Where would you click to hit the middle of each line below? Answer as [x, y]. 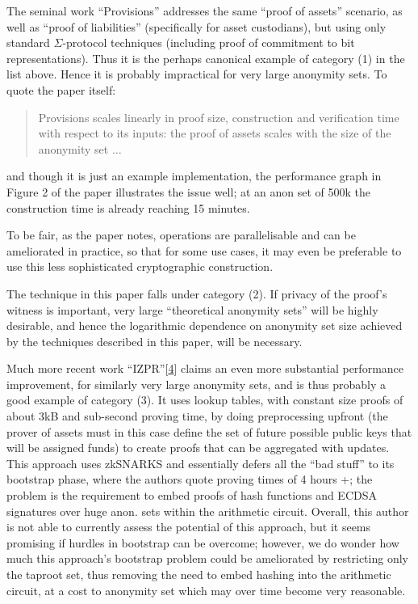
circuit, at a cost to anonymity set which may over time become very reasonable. [206, 590]
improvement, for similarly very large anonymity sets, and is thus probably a [196, 384]
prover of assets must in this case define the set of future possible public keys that [209, 431]
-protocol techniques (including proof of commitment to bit [209, 42]
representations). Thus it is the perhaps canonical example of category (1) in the [206, 58]
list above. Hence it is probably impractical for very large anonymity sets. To [197, 74]
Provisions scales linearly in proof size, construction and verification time [219, 117]
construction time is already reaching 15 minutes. [128, 207]
